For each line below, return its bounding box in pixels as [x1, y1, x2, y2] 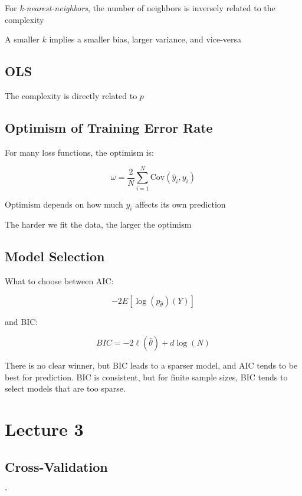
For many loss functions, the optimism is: [5, 146, 155, 158]
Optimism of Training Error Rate [5, 118, 213, 136]
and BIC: [5, 315, 38, 327]
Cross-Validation [5, 457, 108, 475]
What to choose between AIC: [5, 275, 114, 287]
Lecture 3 [5, 417, 84, 441]
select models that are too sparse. [5, 382, 126, 395]
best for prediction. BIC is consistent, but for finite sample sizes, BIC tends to [5, 370, 288, 383]
